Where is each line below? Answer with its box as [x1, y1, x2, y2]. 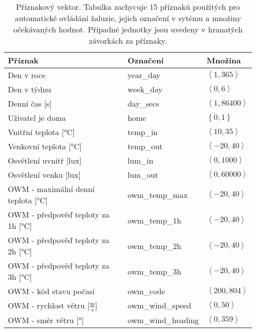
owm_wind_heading [128, 314, 199, 326]
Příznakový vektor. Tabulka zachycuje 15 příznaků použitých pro [16, 1, 240, 12]
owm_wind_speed [128, 300, 192, 311]
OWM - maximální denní [8, 183, 95, 194]
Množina [206, 55, 241, 66]
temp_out [128, 140, 163, 152]
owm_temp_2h [128, 240, 182, 251]
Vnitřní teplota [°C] [8, 126, 75, 138]
